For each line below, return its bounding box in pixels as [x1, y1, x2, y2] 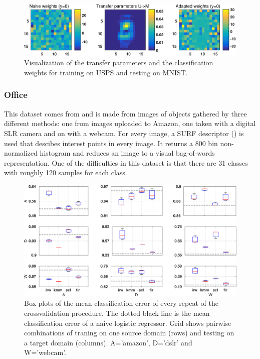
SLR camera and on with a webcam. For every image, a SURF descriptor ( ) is [4, 128, 244, 138]
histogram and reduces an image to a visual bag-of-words [40, 148, 215, 158]
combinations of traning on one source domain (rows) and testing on [24, 327, 234, 338]
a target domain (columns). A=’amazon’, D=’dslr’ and [24, 337, 192, 347]
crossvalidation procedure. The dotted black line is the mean [24, 308, 210, 318]
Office [4, 88, 28, 101]
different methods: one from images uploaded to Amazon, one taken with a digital [4, 118, 256, 129]
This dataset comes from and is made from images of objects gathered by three [4, 108, 247, 118]
